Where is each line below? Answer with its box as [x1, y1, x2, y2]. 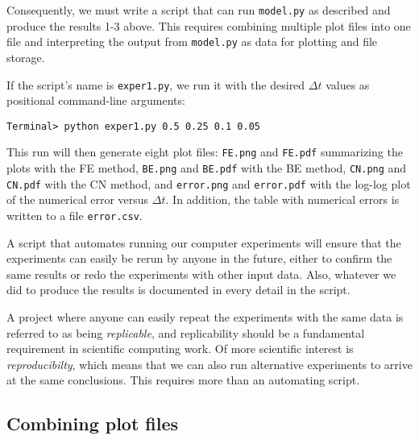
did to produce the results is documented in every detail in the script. [6, 281, 351, 298]
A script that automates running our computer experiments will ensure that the [6, 234, 401, 251]
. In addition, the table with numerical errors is [165, 191, 400, 208]
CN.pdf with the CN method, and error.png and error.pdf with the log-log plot [6, 175, 411, 192]
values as [326, 76, 370, 93]
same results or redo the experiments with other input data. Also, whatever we [6, 265, 396, 282]
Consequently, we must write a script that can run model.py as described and [6, 2, 391, 18]
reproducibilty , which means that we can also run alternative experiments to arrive [6, 355, 413, 372]
